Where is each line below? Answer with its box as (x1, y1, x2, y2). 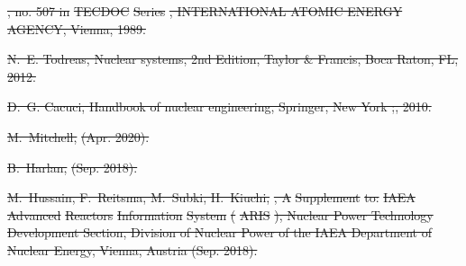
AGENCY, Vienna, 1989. (7, 19, 146, 38)
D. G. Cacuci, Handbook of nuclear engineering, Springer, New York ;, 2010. (7, 97, 432, 116)
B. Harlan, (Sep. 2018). (7, 157, 138, 176)
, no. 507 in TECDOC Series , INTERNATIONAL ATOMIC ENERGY (7, 2, 403, 20)
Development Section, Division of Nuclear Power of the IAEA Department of (7, 223, 432, 242)
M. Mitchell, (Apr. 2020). (7, 127, 150, 146)
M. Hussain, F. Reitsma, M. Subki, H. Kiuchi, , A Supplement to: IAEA (7, 188, 416, 207)
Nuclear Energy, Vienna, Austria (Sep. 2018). (7, 240, 258, 259)
